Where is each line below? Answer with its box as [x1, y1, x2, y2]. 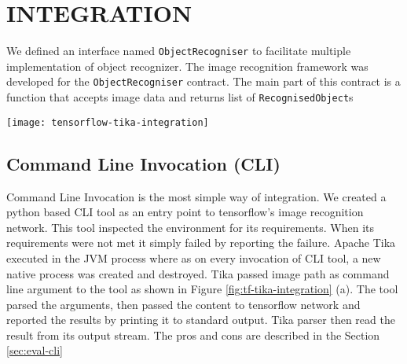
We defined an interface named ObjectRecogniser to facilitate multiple [6, 42, 351, 59]
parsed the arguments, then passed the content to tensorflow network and [6, 296, 361, 312]
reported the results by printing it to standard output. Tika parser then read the [6, 311, 395, 328]
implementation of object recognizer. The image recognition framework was [6, 57, 368, 74]
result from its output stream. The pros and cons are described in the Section [6, 326, 380, 343]
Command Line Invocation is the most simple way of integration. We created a [6, 188, 387, 204]
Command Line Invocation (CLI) [6, 151, 280, 175]
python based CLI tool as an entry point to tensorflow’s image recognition [6, 204, 364, 220]
